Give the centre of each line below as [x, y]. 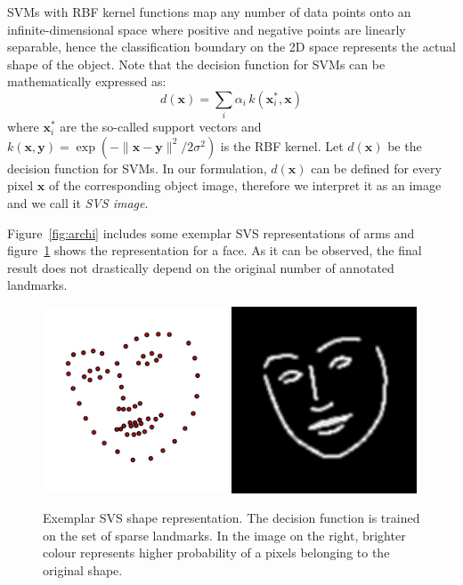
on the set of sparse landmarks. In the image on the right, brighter [224, 535]
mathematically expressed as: [87, 81]
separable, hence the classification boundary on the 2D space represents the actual [232, 47]
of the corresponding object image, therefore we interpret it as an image [245, 185]
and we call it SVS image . [78, 203]
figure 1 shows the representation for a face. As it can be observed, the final [215, 250]
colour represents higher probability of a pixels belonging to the [216, 553]
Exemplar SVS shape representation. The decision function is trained [231, 518]
